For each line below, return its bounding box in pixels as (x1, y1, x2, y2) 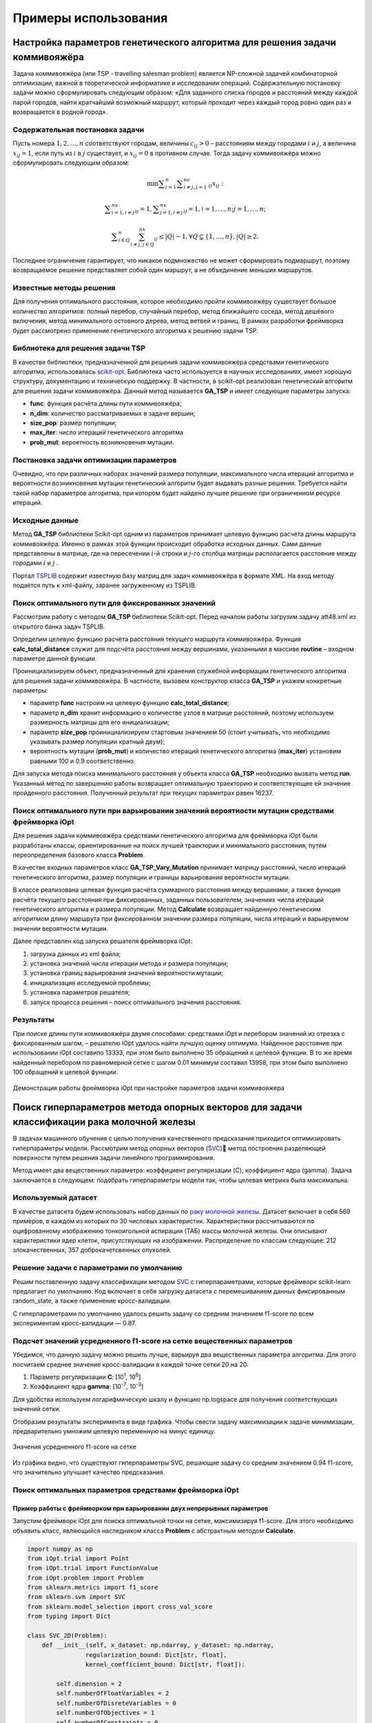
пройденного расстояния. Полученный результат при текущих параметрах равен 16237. (12, 788, 273, 797)
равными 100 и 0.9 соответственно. (30, 757, 136, 765)
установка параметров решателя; (30, 988, 130, 997)
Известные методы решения (12, 283, 116, 292)
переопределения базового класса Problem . (12, 851, 145, 859)
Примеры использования (12, 10, 168, 26)
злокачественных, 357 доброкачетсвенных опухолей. (12, 1246, 172, 1254)
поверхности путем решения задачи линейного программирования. (12, 1153, 215, 1161)
